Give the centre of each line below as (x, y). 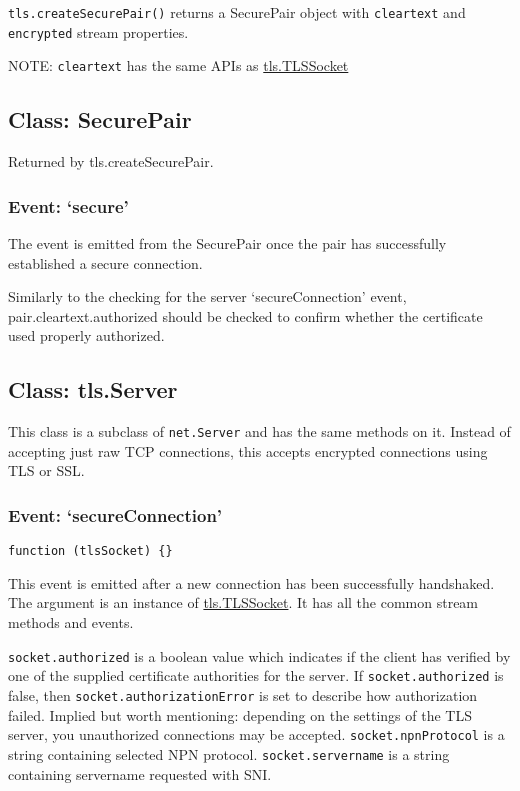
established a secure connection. (105, 262)
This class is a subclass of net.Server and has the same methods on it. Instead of (259, 431)
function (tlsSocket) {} (90, 551)
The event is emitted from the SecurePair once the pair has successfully (227, 242)
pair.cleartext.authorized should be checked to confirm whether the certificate (245, 315)
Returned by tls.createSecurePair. (111, 161)
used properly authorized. (86, 335)
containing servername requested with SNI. (140, 773)
